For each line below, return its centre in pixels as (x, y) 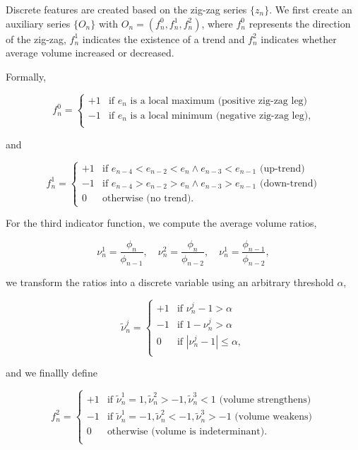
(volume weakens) (274, 417)
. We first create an (311, 9)
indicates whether (299, 39)
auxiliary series (38, 23)
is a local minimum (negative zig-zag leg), (221, 116)
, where (217, 23)
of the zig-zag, (36, 39)
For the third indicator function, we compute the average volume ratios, (161, 223)
